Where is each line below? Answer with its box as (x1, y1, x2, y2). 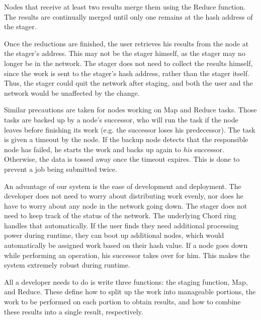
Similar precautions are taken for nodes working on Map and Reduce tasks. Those (4, 104, 257, 115)
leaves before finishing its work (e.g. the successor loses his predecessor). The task (4, 124, 255, 135)
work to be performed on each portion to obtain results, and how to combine (4, 296, 241, 307)
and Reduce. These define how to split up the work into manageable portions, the (4, 286, 256, 297)
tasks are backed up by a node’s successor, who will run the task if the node (4, 114, 238, 124)
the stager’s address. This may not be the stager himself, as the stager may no (4, 48, 245, 58)
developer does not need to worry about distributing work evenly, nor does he (4, 190, 243, 201)
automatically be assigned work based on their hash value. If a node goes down (4, 240, 248, 250)
